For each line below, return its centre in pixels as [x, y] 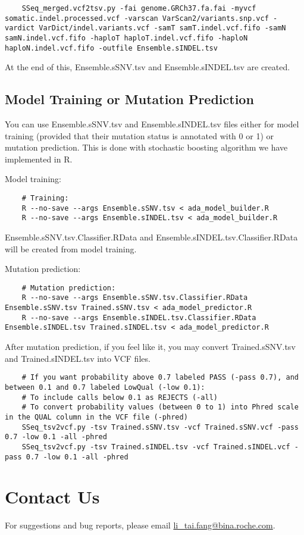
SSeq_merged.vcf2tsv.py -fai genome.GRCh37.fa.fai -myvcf [139, 8]
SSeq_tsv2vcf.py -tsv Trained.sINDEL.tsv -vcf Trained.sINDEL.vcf [156, 447]
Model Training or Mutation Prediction [129, 99]
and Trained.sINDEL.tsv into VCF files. [78, 358]
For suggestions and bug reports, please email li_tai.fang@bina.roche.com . [140, 525]
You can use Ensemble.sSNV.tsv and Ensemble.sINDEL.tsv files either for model [152, 124]
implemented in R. [39, 159]
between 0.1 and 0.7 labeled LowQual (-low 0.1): [105, 387]
